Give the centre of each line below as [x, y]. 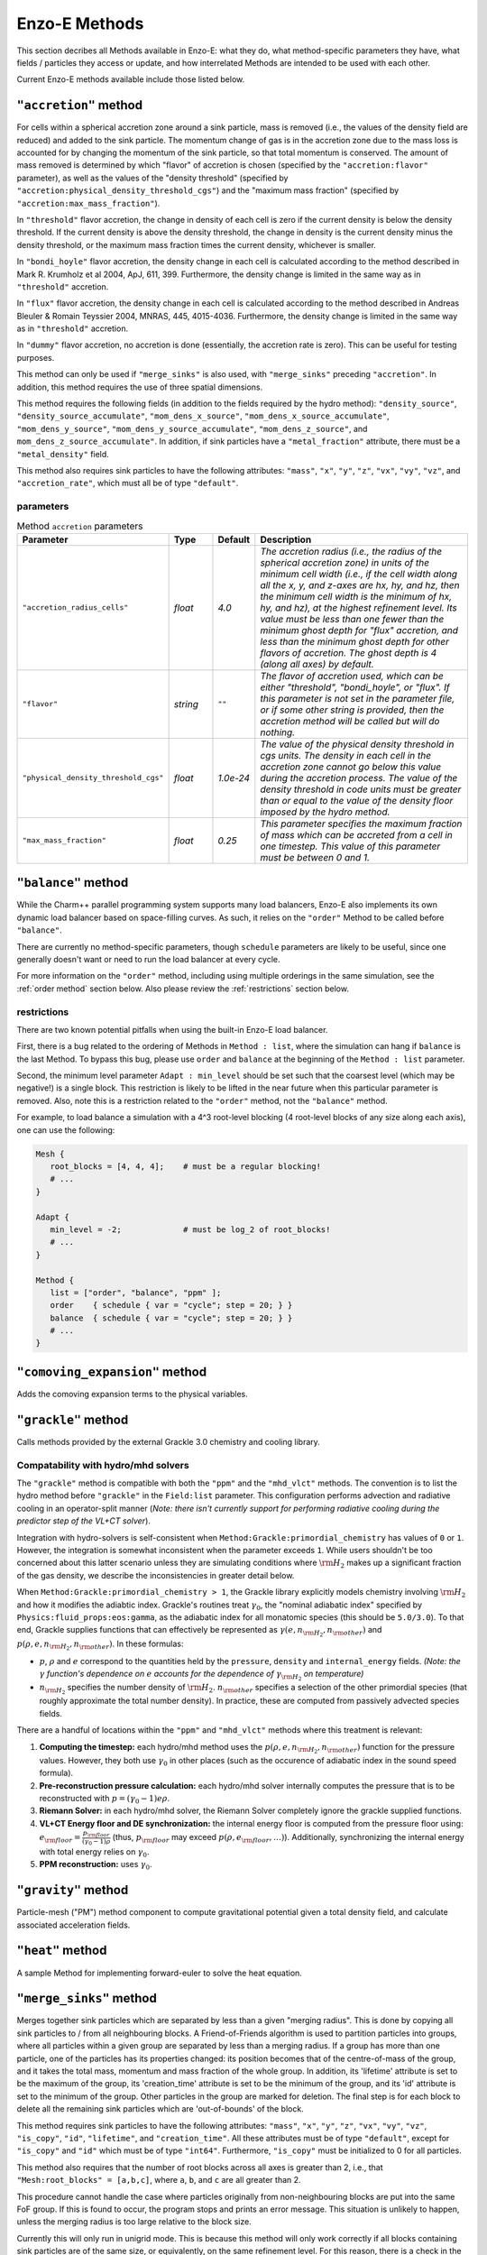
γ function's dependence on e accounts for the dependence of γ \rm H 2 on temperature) [202, 1675]
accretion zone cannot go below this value [351, 767]
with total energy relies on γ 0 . [94, 1852]
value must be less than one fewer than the [352, 619]
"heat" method [62, 1951]
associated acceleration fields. [74, 1925]
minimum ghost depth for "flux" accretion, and [359, 630]
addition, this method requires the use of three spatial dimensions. [140, 387]
